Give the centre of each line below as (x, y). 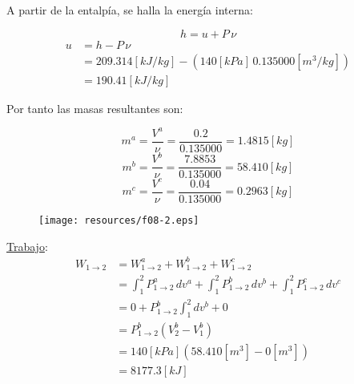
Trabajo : (27, 246)
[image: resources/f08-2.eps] (119, 220)
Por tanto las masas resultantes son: (95, 108)
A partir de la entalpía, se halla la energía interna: (130, 10)
